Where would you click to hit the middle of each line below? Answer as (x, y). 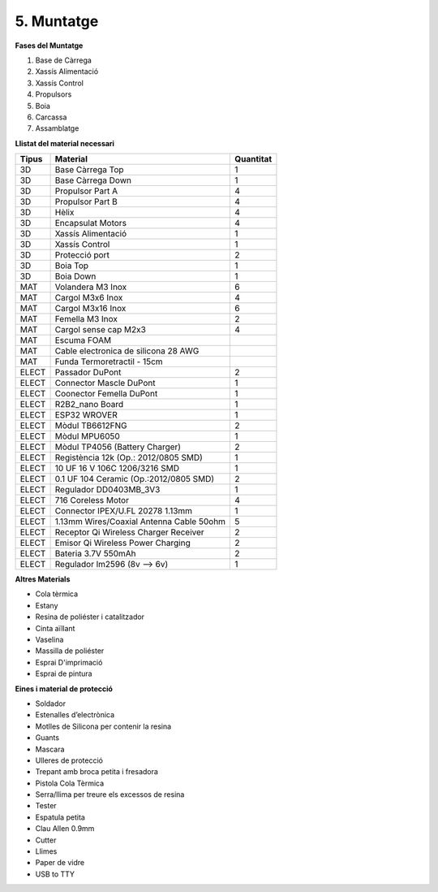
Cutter (46, 840)
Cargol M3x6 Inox (89, 298)
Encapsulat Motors (91, 223)
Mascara (50, 749)
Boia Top (72, 266)
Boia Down (75, 276)
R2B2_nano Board (89, 405)
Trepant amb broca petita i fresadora (97, 772)
